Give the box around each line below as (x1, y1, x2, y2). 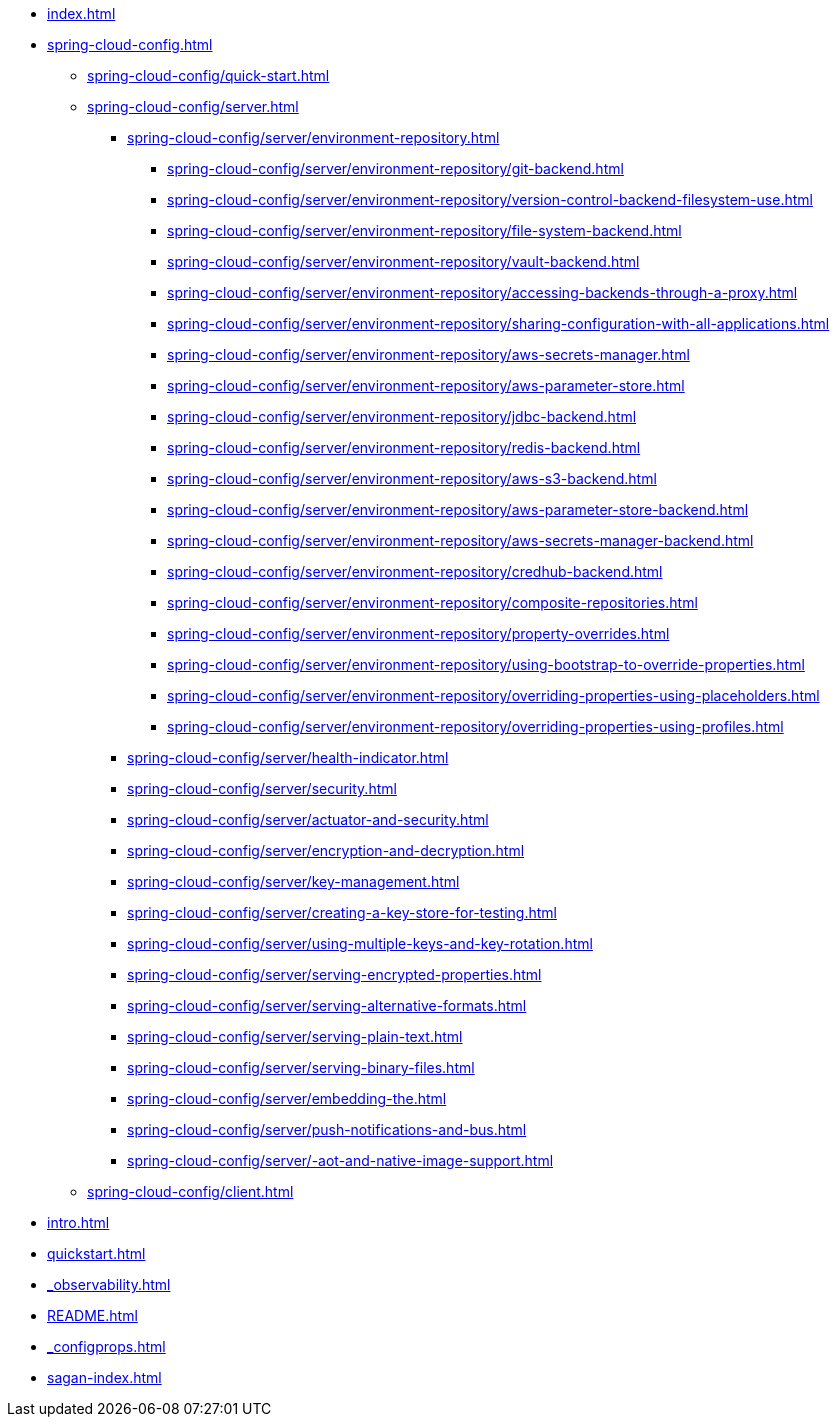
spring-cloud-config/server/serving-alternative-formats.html (127, 997, 527, 1014)
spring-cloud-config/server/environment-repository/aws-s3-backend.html (167, 470, 657, 487)
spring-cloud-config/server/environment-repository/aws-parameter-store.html (167, 377, 685, 394)
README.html (47, 1307, 138, 1324)
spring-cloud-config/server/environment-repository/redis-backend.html (167, 439, 641, 456)
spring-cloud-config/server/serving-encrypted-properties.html (127, 966, 542, 983)
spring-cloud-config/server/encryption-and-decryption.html (127, 842, 525, 859)
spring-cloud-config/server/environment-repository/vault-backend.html (167, 253, 640, 270)
